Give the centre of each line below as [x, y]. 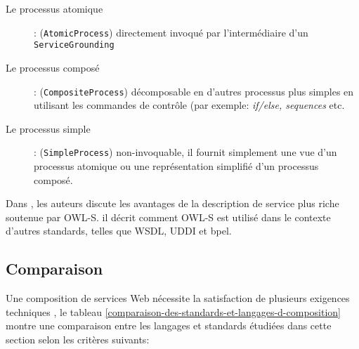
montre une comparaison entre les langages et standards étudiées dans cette [169, 325]
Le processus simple [48, 128]
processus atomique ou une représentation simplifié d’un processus [176, 166]
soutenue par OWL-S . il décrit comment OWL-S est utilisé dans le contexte [168, 217]
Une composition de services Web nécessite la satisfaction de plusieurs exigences [178, 298]
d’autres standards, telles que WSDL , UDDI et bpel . [119, 231]
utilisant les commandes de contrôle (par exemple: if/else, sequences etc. [189, 105]
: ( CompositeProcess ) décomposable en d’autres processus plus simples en [194, 91]
